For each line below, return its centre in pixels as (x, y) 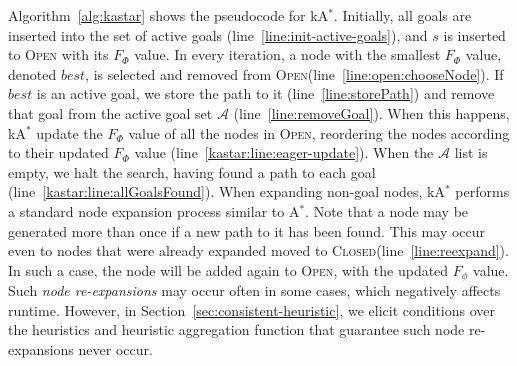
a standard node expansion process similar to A (154, 210)
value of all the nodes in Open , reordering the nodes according (319, 132)
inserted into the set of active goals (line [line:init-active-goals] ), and (218, 34)
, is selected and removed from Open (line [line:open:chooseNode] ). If (294, 73)
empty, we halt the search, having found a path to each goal (192, 171)
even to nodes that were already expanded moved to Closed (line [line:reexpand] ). (258, 250)
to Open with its (58, 54)
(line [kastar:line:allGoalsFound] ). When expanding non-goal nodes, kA (227, 191)
